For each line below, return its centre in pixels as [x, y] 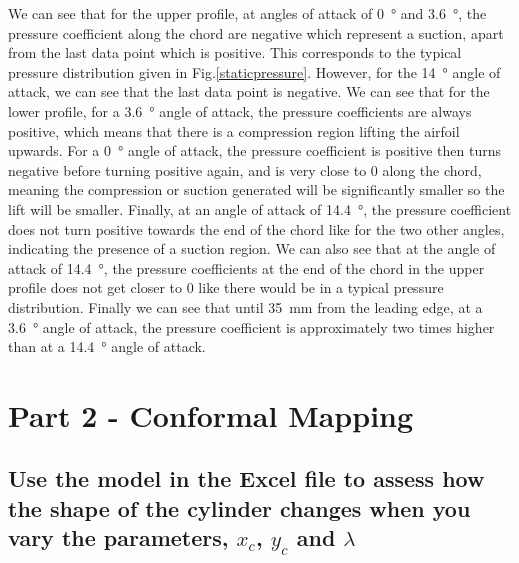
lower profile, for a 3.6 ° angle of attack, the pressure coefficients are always [240, 110]
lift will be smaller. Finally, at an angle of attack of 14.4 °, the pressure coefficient [260, 208]
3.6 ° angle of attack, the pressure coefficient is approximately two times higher [251, 326]
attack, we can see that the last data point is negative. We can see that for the [249, 91]
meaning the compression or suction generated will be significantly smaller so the [256, 189]
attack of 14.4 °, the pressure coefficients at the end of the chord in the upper [246, 267]
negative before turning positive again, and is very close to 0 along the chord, [245, 169]
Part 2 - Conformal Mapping [211, 414]
